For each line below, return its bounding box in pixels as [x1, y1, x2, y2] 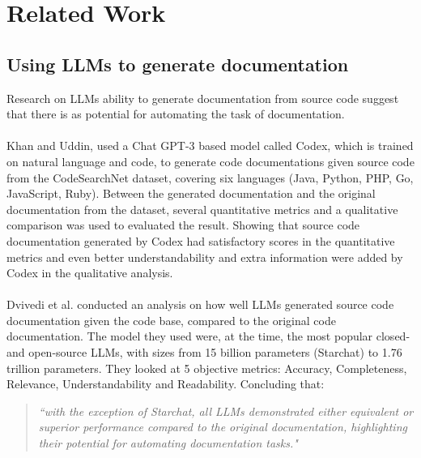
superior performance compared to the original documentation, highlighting [38, 418, 407, 435]
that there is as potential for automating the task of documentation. [6, 105, 345, 122]
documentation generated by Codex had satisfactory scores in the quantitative [6, 232, 395, 249]
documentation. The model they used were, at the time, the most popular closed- [6, 327, 410, 345]
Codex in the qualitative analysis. [6, 264, 173, 281]
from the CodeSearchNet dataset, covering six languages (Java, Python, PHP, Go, [6, 169, 414, 186]
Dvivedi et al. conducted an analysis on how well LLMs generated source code [6, 296, 394, 313]
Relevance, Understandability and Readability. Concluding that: [6, 375, 325, 392]
